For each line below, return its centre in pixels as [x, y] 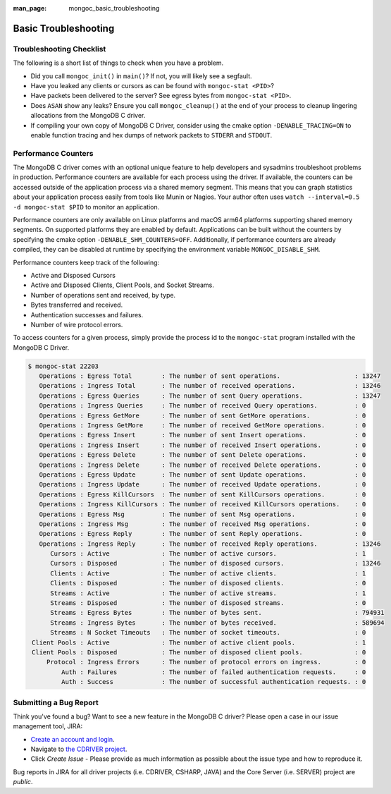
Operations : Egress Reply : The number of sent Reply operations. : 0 [203, 534]
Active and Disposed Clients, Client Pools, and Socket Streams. [123, 285]
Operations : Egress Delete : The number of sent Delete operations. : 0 [203, 455]
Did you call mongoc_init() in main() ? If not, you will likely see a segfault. [142, 76]
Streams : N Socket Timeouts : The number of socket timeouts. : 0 [208, 633]
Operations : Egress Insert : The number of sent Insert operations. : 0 [203, 435]
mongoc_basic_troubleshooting [114, 8]
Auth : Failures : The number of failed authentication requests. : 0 [213, 672]
